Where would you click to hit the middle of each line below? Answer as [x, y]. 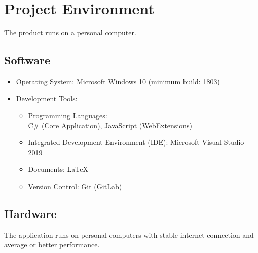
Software [27, 60]
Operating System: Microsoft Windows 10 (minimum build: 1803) [118, 81]
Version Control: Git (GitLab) [75, 186]
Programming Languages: [68, 115]
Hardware [30, 214]
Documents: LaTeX [58, 169]
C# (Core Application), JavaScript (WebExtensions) [110, 125]
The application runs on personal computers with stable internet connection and [129, 234]
